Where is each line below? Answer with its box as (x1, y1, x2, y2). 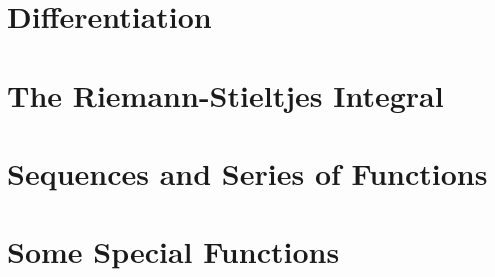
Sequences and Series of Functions (7, 152, 488, 193)
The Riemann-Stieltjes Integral (7, 74, 444, 115)
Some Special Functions (7, 231, 340, 272)
